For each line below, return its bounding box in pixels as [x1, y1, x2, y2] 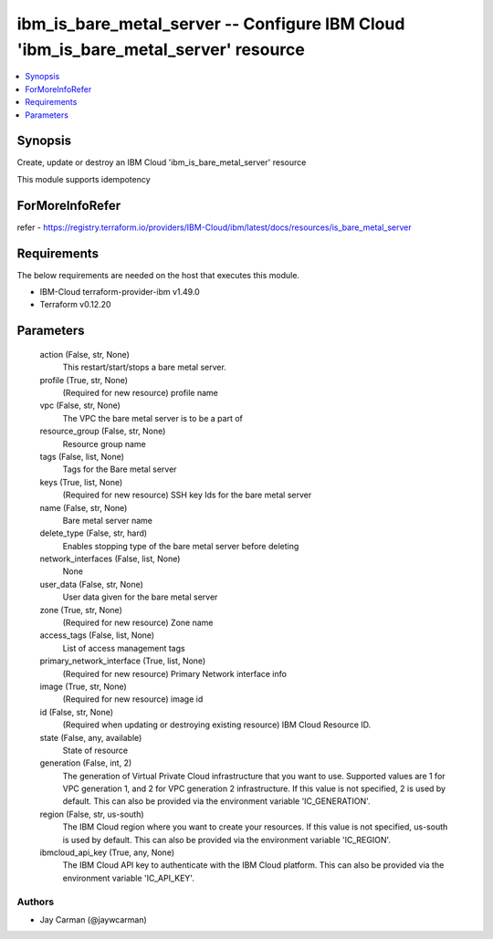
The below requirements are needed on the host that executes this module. [16, 269, 300, 280]
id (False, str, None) [39, 706, 114, 717]
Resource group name [62, 438, 146, 449]
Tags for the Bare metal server [62, 464, 177, 475]
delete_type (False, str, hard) [39, 527, 148, 538]
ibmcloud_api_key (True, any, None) [39, 847, 175, 858]
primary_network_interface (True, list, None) [39, 655, 206, 666]
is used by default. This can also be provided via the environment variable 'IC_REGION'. [62, 834, 392, 845]
